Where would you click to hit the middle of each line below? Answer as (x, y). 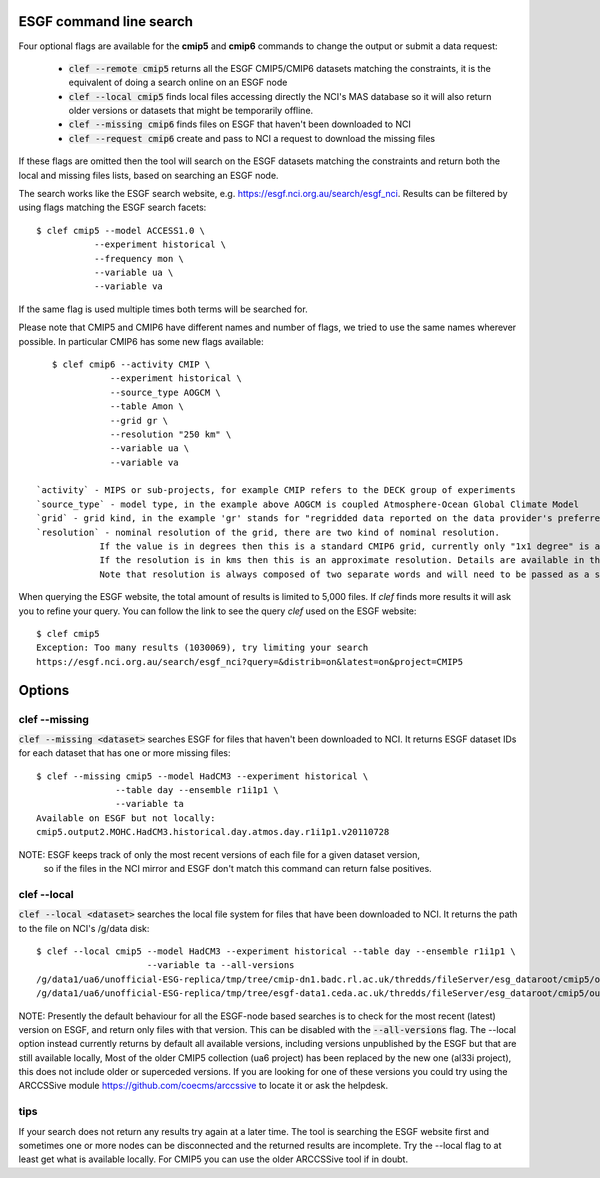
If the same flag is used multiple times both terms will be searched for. (163, 309)
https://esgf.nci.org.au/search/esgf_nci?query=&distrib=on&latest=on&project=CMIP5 (250, 661)
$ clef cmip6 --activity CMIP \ (131, 364)
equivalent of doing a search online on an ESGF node (178, 82)
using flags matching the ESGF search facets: (112, 207)
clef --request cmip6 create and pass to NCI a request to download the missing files (251, 138)
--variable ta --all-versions (220, 965)
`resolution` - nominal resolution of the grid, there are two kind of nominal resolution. (268, 532)
